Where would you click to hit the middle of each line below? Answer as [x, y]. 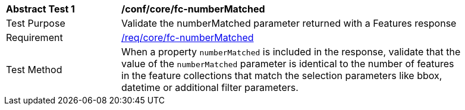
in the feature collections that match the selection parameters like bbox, [282, 76]
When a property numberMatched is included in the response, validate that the [291, 52]
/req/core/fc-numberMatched [188, 37]
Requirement [34, 37]
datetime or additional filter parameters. [210, 87]
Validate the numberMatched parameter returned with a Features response [289, 23]
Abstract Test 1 [40, 9]
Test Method [34, 70]
